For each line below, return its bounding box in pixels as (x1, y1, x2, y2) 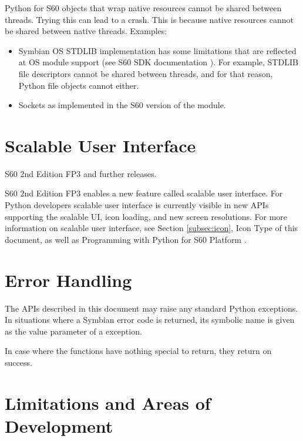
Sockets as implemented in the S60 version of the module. (18, 99, 226, 111)
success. (5, 356, 32, 368)
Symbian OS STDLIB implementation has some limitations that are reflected (18, 44, 297, 56)
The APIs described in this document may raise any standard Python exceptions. (5, 302, 298, 314)
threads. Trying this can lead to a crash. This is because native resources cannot (5, 13, 294, 25)
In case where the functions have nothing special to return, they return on (5, 345, 272, 357)
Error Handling (5, 268, 132, 292)
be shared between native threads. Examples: (5, 25, 167, 37)
